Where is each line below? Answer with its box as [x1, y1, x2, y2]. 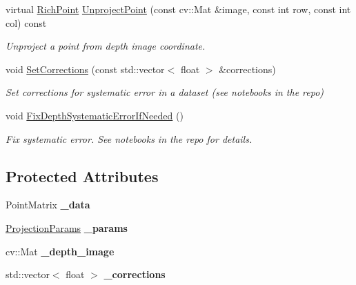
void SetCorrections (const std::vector [6, 61, 165, 76]
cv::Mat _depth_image [6, 244, 115, 258]
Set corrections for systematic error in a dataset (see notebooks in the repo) [6, 85, 324, 99]
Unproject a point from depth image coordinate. [6, 39, 206, 53]
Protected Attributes [6, 165, 159, 186]
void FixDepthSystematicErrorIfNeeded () [6, 108, 184, 122]
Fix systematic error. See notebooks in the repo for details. [6, 131, 253, 146]
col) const [6, 15, 47, 30]
